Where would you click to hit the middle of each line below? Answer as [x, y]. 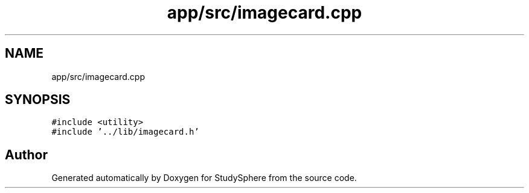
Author [26, 155]
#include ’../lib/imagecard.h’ [125, 132]
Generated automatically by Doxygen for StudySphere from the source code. [204, 178]
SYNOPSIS [38, 100]
